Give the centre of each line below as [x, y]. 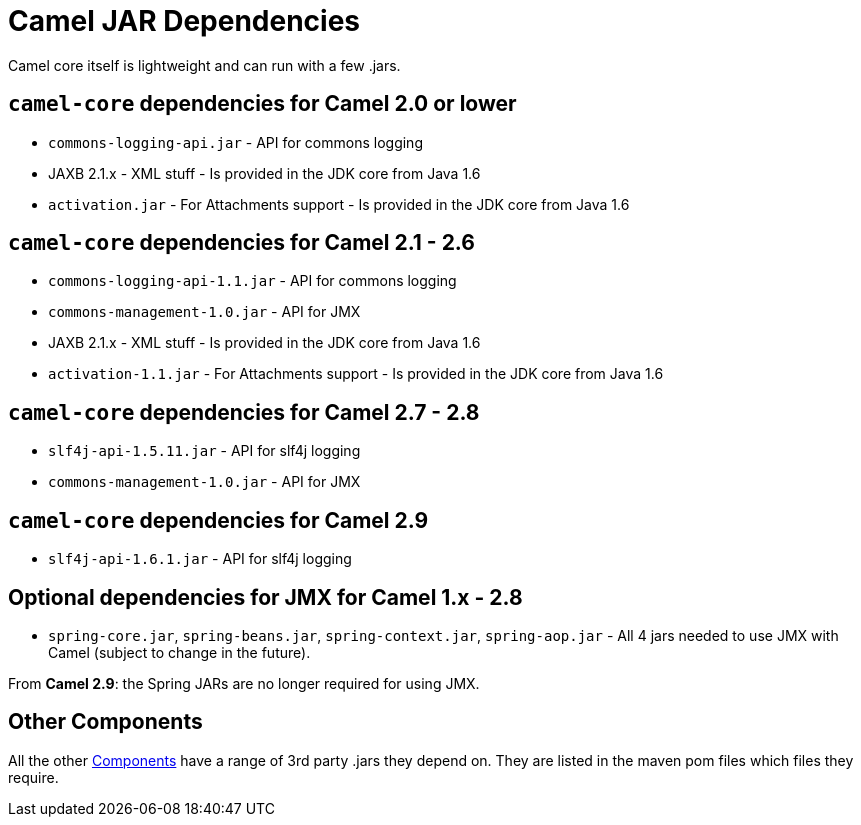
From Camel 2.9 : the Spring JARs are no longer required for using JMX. [244, 683]
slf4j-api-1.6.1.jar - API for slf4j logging [200, 559]
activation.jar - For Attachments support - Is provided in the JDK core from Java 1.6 [339, 204]
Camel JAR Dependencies [184, 21]
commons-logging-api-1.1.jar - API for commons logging [252, 281]
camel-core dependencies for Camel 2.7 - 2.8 [244, 412]
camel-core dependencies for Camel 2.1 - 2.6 [241, 243]
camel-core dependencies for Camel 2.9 [218, 520]
